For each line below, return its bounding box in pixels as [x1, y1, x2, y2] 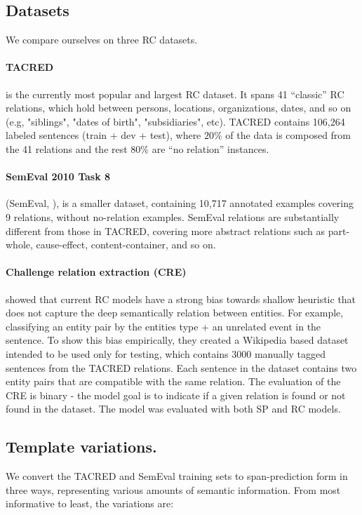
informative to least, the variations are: [6, 496, 174, 511]
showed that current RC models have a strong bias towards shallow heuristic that [6, 291, 356, 306]
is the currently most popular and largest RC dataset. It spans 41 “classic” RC [6, 86, 344, 101]
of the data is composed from [225, 128, 351, 142]
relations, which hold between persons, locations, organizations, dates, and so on [6, 100, 351, 115]
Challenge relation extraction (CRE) [6, 265, 187, 279]
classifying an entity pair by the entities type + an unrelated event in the [6, 319, 321, 333]
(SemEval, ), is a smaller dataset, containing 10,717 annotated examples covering [6, 196, 354, 210]
